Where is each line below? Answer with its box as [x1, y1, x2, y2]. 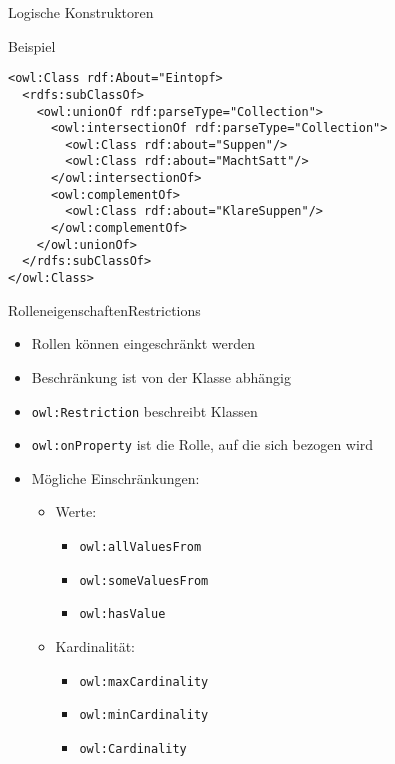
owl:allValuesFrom [79, 540, 202, 554]
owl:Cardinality [79, 741, 187, 756]
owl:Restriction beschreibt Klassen [31, 400, 258, 421]
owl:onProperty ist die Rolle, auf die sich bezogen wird [31, 434, 374, 455]
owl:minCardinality [79, 708, 209, 723]
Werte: [55, 501, 97, 522]
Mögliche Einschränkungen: [31, 467, 200, 488]
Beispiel [8, 35, 56, 56]
